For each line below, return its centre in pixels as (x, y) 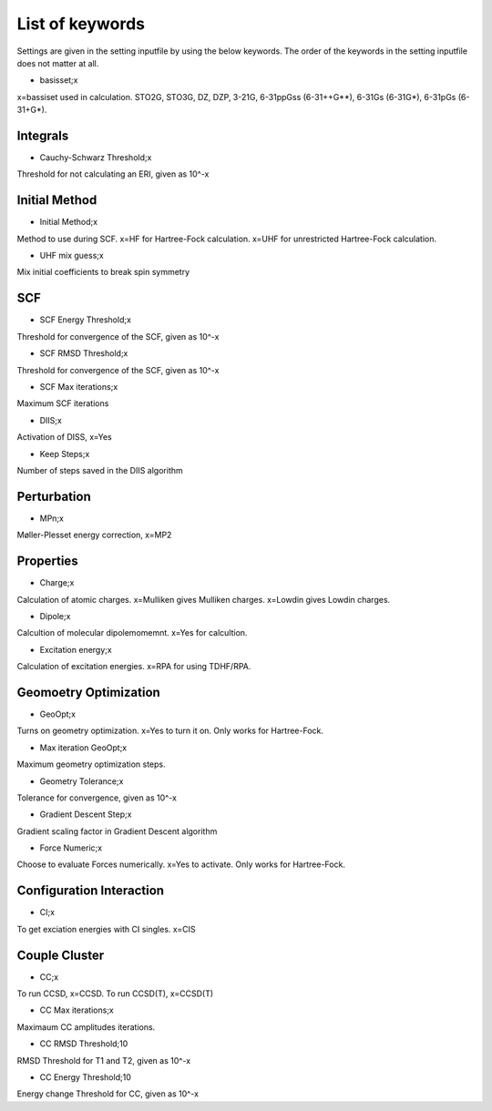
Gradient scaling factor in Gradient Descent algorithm (117, 831)
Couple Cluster (61, 955)
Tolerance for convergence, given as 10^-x (97, 798)
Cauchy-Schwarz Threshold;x (96, 158)
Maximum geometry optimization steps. (91, 764)
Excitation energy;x (76, 649)
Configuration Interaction (90, 891)
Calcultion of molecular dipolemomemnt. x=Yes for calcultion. (132, 633)
